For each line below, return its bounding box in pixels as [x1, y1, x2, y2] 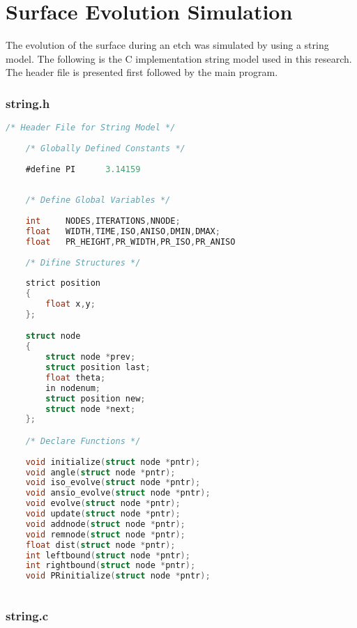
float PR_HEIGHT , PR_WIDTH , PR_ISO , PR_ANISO [25, 236, 236, 247]
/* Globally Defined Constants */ [25, 143, 185, 153]
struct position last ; [45, 362, 151, 373]
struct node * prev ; [45, 352, 136, 362]
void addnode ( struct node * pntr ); [25, 519, 185, 529]
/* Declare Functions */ [25, 436, 141, 446]
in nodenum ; [45, 383, 101, 393]
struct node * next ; [45, 404, 136, 414]
